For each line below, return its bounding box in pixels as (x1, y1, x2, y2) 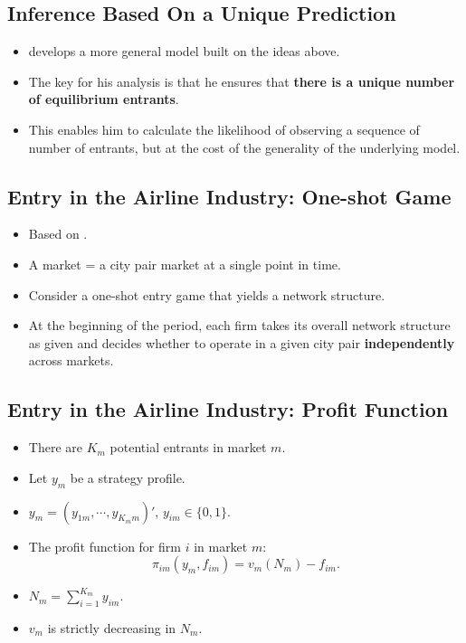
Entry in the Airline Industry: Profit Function (7, 395, 449, 423)
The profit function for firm (28, 536, 181, 555)
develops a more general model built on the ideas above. (28, 42, 340, 61)
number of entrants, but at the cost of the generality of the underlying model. (28, 137, 461, 156)
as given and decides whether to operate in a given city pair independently (28, 333, 455, 352)
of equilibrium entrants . (28, 90, 179, 109)
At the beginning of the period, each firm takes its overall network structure (28, 316, 451, 335)
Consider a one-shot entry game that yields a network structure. (28, 285, 385, 304)
